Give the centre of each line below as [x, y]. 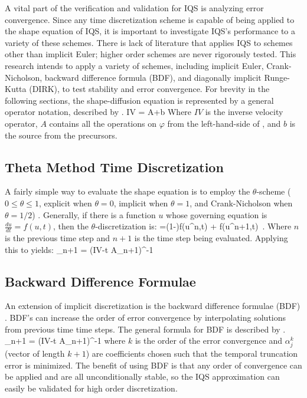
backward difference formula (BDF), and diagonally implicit [153, 77]
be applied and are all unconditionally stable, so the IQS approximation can [142, 376]
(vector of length [35, 353]
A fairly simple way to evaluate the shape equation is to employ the [128, 191]
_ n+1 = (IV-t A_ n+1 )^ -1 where [65, 341]
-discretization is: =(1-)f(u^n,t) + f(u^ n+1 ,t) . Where [193, 226]
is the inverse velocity [244, 112]
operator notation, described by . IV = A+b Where [98, 112]
